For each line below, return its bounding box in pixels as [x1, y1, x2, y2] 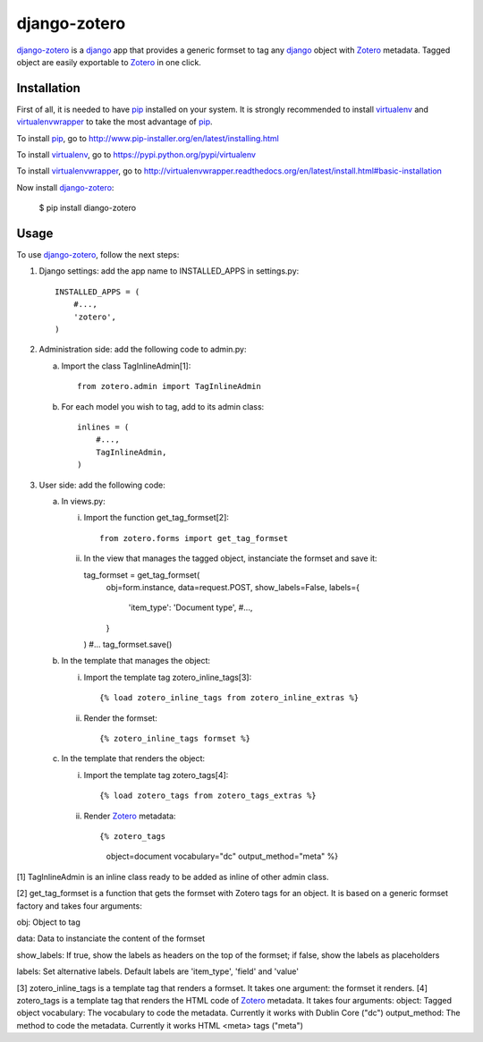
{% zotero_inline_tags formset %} [99, 733, 250, 744]
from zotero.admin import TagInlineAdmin [77, 381, 261, 392]
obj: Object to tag [16, 917, 80, 928]
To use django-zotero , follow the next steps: [16, 250, 180, 260]
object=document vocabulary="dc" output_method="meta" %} [106, 851, 339, 862]
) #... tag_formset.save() [83, 640, 173, 650]
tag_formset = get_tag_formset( [83, 569, 200, 580]
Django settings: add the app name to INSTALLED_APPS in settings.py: [38, 266, 300, 276]
